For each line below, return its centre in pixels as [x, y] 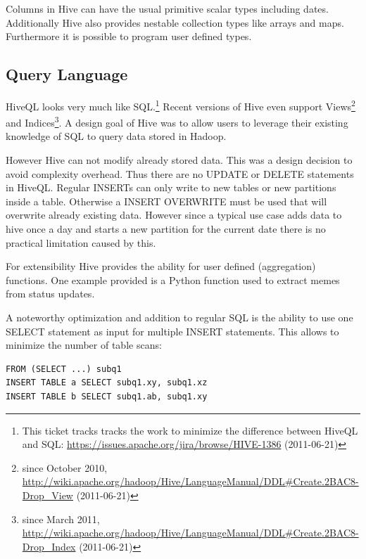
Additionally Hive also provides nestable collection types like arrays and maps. [175, 22]
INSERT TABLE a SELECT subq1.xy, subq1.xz [107, 383]
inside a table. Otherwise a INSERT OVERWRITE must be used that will [166, 201]
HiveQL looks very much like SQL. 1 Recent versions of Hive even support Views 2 [181, 105]
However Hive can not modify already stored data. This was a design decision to [179, 160]
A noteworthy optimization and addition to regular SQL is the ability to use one [179, 317]
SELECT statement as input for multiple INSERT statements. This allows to [172, 331]
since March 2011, [61, 519]
